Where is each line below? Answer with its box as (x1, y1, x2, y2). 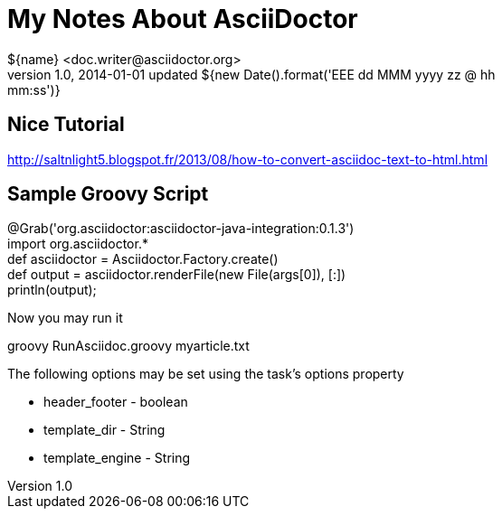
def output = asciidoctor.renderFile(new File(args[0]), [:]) (7, 267, 346, 283)
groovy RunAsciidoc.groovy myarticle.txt (7, 338, 250, 354)
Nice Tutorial (7, 113, 125, 136)
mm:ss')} (7, 81, 61, 98)
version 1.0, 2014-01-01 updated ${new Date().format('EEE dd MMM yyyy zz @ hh (7, 66, 496, 82)
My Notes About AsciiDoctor (7, 4, 358, 34)
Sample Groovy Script (7, 183, 209, 206)
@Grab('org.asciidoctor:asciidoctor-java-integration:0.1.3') (7, 220, 355, 237)
